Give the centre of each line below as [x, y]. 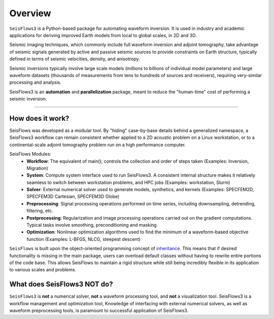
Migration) [37, 168]
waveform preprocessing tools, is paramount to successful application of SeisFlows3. [99, 311]
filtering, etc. [40, 211]
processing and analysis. [36, 82]
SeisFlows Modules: [30, 154]
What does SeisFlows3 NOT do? [61, 284]
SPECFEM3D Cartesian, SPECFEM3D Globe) [73, 197]
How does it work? [39, 118]
